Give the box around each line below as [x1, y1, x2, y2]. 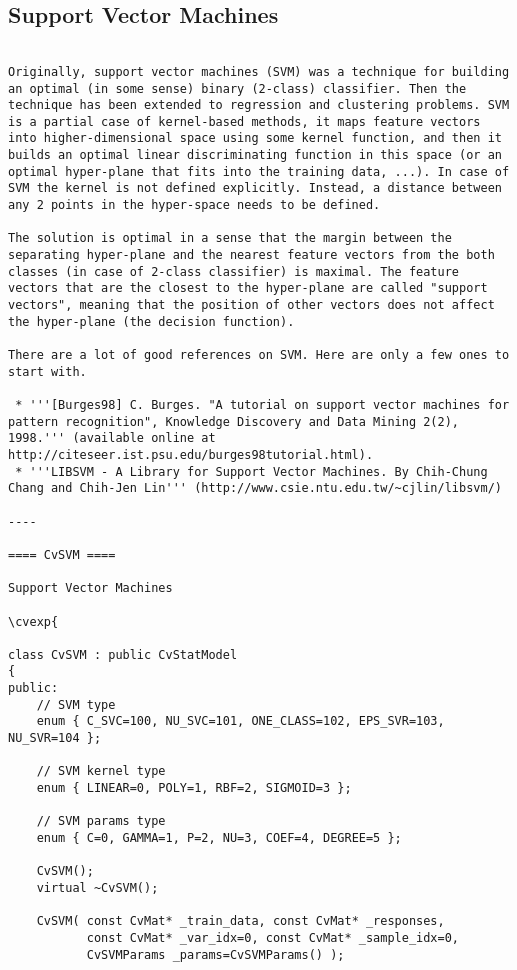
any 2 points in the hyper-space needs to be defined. [8, 198, 381, 213]
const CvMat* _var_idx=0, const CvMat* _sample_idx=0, [86, 930, 460, 945]
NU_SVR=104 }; [8, 731, 102, 746]
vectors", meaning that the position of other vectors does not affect [8, 298, 495, 313]
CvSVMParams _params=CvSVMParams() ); [86, 947, 345, 962]
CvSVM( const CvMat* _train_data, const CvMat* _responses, [36, 914, 445, 929]
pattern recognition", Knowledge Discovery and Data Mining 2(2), [8, 414, 460, 429]
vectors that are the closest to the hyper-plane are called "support [8, 281, 488, 296]
